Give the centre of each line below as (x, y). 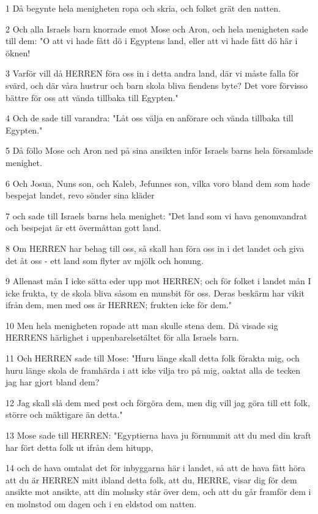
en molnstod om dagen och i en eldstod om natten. (101, 504)
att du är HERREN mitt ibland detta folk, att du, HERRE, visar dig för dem (151, 479)
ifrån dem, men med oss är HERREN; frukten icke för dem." (119, 305)
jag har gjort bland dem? (53, 382)
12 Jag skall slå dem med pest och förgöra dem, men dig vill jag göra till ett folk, (158, 402)
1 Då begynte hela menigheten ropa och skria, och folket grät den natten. (143, 8)
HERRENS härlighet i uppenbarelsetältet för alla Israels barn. (122, 337)
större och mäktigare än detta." (64, 414)
